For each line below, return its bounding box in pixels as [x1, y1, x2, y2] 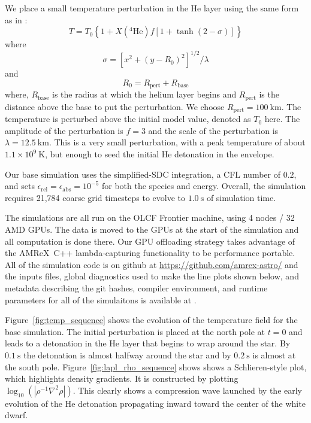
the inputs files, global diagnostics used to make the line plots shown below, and [5, 270, 299, 282]
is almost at [252, 348, 296, 361]
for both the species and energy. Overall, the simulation [101, 179, 306, 192]
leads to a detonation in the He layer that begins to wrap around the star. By [5, 337, 291, 349]
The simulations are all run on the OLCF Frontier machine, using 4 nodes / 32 [5, 211, 295, 224]
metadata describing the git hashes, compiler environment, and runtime [5, 281, 268, 294]
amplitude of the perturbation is [5, 124, 123, 136]
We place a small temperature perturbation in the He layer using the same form [5, 2, 299, 14]
